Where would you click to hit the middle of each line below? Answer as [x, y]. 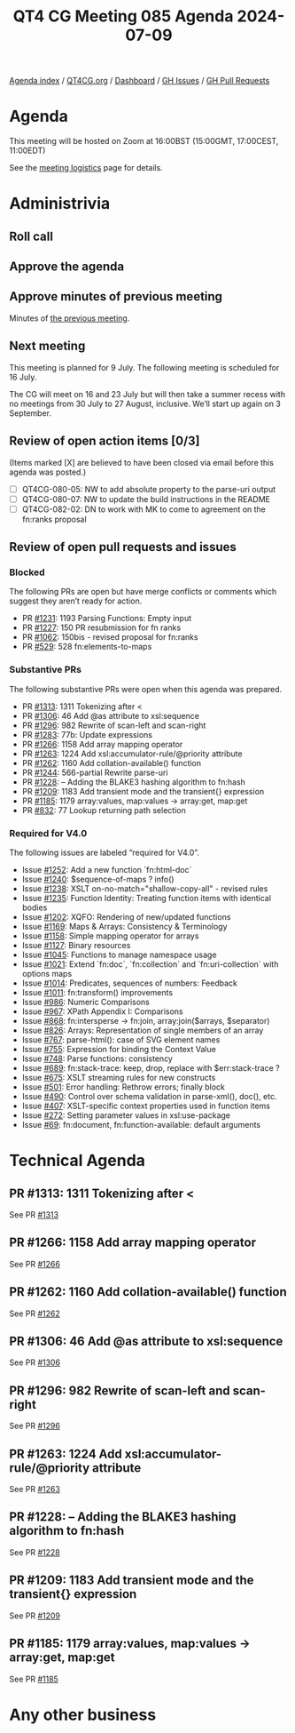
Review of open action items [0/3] [105, 441]
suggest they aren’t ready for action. [76, 601]
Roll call [31, 236]
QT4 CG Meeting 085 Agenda [123, 16]
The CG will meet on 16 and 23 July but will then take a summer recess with [147, 394]
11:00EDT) [27, 151]
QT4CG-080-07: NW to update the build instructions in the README [146, 499]
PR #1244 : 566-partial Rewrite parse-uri [95, 772]
